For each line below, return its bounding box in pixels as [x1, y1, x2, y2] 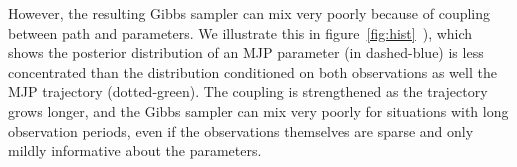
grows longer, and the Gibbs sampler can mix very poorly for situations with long [8, 100, 509, 121]
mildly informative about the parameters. [8, 140, 262, 161]
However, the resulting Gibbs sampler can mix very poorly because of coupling [8, 3, 491, 23]
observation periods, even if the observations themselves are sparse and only [8, 120, 474, 141]
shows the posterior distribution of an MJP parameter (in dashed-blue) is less [8, 42, 484, 63]
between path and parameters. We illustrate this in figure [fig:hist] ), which [8, 22, 473, 43]
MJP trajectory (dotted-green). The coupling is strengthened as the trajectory [8, 81, 488, 102]
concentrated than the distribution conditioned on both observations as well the [8, 61, 497, 82]
